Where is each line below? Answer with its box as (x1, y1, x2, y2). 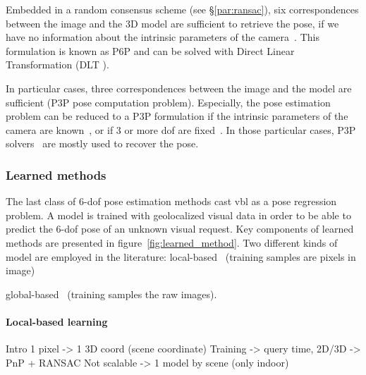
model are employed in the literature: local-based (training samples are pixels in (6, 249, 356, 264)
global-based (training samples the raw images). (6, 286, 217, 301)
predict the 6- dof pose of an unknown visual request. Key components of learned (6, 221, 354, 236)
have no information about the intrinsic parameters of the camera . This (6, 30, 319, 44)
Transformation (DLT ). (6, 57, 109, 72)
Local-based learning (6, 314, 108, 328)
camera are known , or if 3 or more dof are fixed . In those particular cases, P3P (6, 122, 356, 137)
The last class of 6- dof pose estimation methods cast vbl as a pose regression (6, 194, 337, 209)
